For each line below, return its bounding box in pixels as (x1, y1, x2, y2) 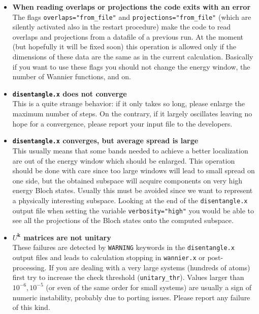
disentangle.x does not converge (12, 88, 127, 99)
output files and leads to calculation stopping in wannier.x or (12, 252, 205, 263)
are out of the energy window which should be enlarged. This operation (12, 155, 235, 166)
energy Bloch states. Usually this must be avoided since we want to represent (12, 185, 253, 196)
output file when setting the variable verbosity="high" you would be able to (12, 205, 254, 215)
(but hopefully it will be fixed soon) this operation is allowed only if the (12, 41, 236, 52)
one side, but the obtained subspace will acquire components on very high (12, 175, 243, 185)
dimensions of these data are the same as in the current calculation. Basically (12, 51, 253, 62)
